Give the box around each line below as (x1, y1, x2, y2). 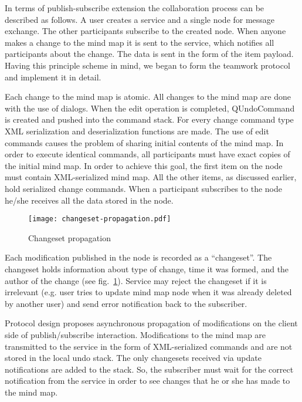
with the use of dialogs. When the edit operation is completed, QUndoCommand (5, 102, 295, 114)
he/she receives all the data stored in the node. (5, 194, 174, 206)
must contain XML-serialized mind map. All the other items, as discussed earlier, (5, 171, 297, 183)
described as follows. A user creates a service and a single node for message (5, 13, 275, 25)
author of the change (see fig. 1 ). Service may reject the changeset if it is (5, 274, 267, 286)
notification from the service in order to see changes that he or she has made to (5, 374, 290, 387)
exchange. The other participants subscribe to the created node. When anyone (5, 25, 286, 37)
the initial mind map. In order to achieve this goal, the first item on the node (5, 159, 283, 171)
